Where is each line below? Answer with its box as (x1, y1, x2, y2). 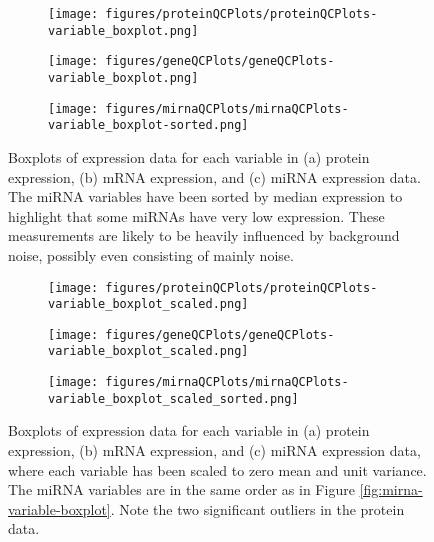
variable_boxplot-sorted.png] (48, 118, 249, 133)
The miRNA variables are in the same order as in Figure (8, 479, 355, 500)
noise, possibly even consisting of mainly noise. (8, 244, 294, 265)
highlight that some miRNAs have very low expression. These (8, 205, 385, 226)
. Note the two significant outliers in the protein (110, 498, 405, 519)
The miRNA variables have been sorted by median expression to (8, 186, 403, 207)
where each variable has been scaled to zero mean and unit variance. (8, 459, 427, 480)
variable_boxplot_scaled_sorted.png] (48, 391, 299, 406)
